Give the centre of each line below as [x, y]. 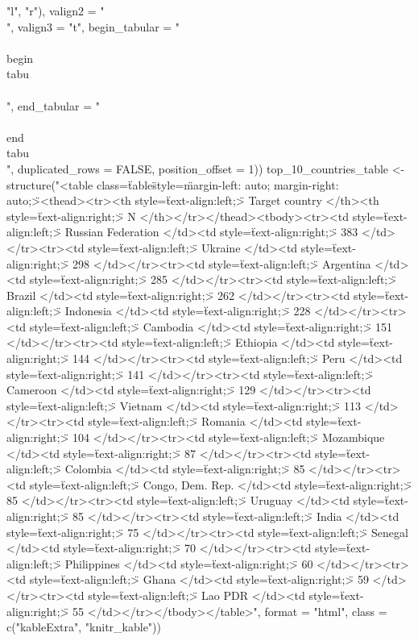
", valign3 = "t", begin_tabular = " [93, 26]
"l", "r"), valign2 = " [56, 10]
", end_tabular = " [53, 105]
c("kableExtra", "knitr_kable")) [84, 627]
